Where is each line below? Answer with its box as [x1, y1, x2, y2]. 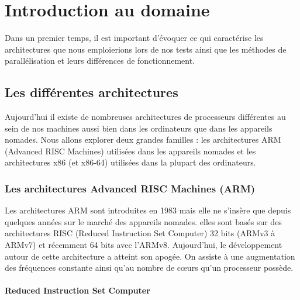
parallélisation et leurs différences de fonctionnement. [5, 54, 195, 67]
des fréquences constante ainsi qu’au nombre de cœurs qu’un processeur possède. [5, 261, 294, 274]
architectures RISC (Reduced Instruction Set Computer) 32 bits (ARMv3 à [5, 227, 275, 239]
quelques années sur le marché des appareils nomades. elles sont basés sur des [5, 215, 282, 227]
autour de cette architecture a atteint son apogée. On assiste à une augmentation [5, 250, 295, 262]
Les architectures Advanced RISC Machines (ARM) [5, 181, 256, 195]
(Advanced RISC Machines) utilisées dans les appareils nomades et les [5, 144, 256, 157]
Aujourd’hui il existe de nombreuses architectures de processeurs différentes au [5, 111, 286, 123]
